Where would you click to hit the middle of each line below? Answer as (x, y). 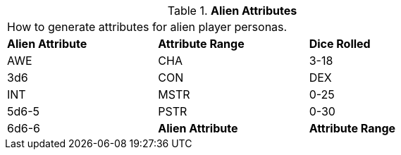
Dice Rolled (340, 44)
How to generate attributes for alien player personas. (147, 27)
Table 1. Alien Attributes (232, 11)
